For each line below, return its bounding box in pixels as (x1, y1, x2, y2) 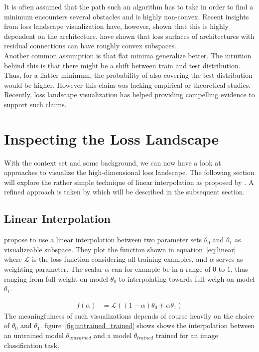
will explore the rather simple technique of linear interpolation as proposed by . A (4, 176, 254, 187)
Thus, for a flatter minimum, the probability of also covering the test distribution (4, 70, 253, 80)
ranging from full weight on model (4, 273, 108, 284)
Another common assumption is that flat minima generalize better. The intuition (4, 50, 252, 60)
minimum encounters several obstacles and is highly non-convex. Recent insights (4, 11, 249, 21)
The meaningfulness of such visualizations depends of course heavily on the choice (4, 310, 254, 321)
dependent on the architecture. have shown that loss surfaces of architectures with (4, 30, 255, 41)
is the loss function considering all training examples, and (31, 254, 207, 264)
